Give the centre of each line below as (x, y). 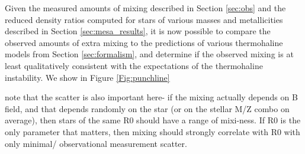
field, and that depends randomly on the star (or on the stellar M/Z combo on (147, 108)
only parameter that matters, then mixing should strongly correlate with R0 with (152, 131)
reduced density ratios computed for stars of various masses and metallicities (144, 19)
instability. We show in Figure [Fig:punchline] (87, 77)
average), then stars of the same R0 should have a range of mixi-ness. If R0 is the (153, 120)
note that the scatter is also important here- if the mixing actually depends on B (151, 97)
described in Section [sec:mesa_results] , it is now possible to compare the (138, 31)
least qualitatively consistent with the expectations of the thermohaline (134, 65)
